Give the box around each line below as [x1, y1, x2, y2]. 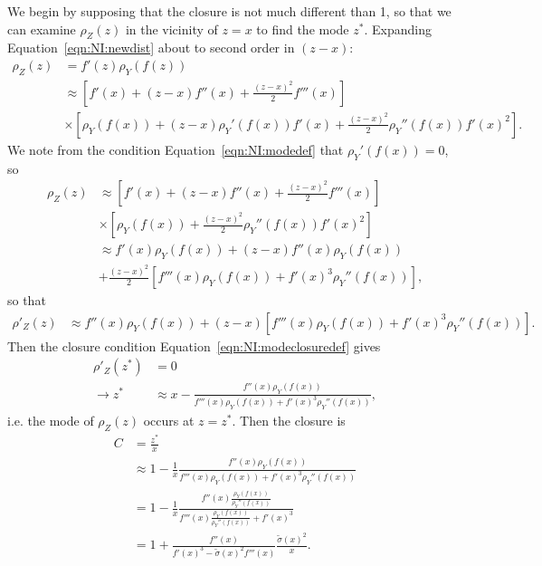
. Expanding [364, 19, 432, 38]
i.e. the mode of [7, 411, 94, 430]
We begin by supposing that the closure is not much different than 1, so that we [7, 2, 452, 20]
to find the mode [256, 19, 349, 38]
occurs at [143, 411, 195, 430]
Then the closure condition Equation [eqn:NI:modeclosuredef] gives [7, 336, 381, 355]
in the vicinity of [125, 19, 218, 38]
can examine [7, 19, 76, 38]
